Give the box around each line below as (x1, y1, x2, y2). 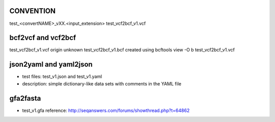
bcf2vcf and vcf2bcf (9, 34, 76, 42)
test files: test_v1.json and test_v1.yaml (22, 74, 102, 80)
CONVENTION (9, 7, 56, 15)
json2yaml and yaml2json (9, 60, 93, 69)
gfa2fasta (9, 94, 41, 103)
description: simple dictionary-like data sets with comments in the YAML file (22, 80, 182, 86)
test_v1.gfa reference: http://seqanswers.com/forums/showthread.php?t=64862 (22, 107, 190, 113)
